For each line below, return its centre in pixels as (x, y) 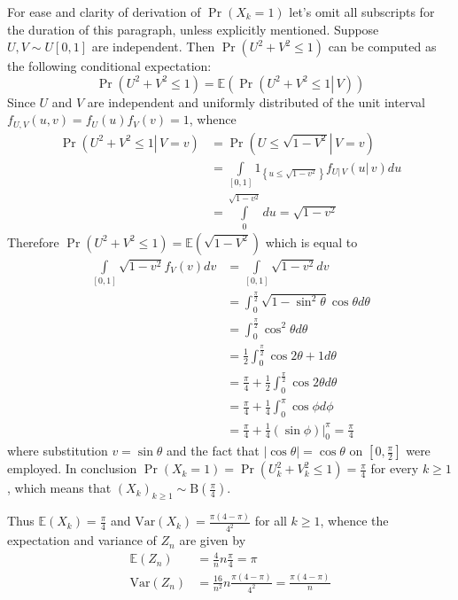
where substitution (58, 451)
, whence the (354, 521)
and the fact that (213, 451)
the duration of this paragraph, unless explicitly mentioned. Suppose (193, 29)
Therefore (33, 242)
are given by (213, 540)
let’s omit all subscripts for (362, 12)
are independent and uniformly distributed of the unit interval (256, 101)
